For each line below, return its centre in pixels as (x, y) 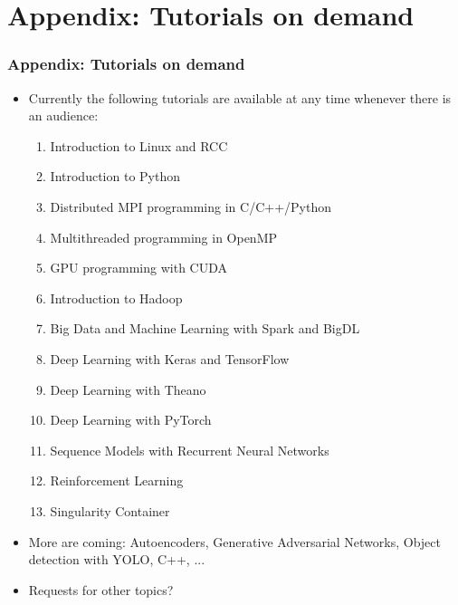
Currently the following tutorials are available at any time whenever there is (240, 97)
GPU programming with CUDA (139, 268)
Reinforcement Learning (117, 480)
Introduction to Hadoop (116, 298)
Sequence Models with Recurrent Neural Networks (190, 450)
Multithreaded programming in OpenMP (164, 237)
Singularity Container (110, 510)
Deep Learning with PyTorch (131, 420)
